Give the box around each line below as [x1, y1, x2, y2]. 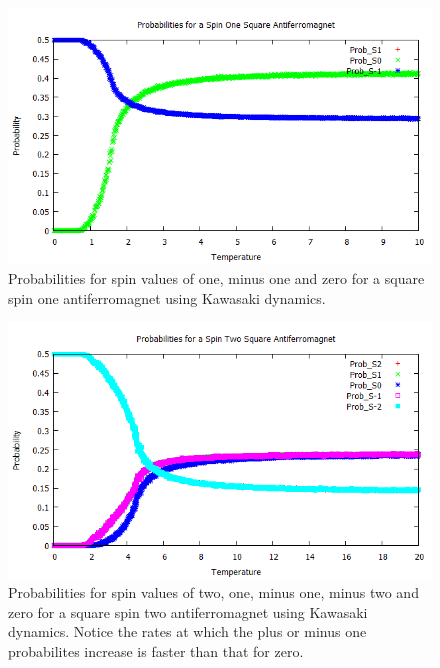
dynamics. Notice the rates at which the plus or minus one [8, 621, 367, 642]
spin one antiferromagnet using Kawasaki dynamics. [8, 287, 326, 308]
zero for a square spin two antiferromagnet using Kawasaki [8, 601, 368, 622]
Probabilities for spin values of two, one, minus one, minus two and [8, 582, 419, 603]
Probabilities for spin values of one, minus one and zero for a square [8, 267, 425, 288]
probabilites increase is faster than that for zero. [8, 640, 304, 661]
